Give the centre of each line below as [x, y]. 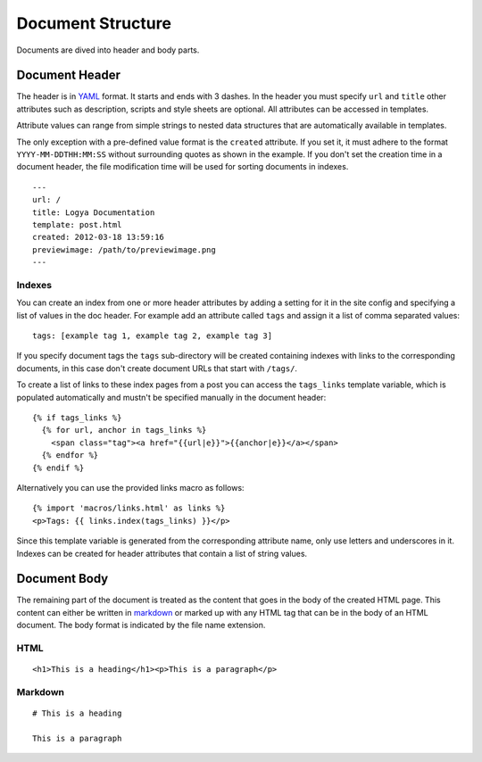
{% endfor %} [70, 456]
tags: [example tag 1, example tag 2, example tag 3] [152, 336]
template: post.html [77, 224]
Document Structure [94, 23]
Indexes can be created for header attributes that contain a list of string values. [162, 553]
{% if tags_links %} [77, 418]
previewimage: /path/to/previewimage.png [124, 249]
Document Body [62, 579]
